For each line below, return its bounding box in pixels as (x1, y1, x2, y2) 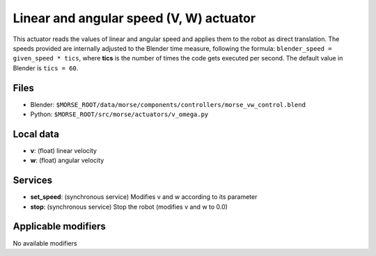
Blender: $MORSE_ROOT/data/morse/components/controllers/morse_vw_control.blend (30, 100, 306, 109)
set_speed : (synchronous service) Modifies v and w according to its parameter (30, 193, 258, 201)
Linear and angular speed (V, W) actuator (13, 10, 256, 26)
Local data (13, 128, 59, 140)
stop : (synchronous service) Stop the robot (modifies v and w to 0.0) (30, 202, 228, 211)
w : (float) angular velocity (30, 157, 104, 165)
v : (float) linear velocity (30, 146, 97, 154)
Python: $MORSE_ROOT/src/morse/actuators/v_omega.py (30, 110, 209, 118)
